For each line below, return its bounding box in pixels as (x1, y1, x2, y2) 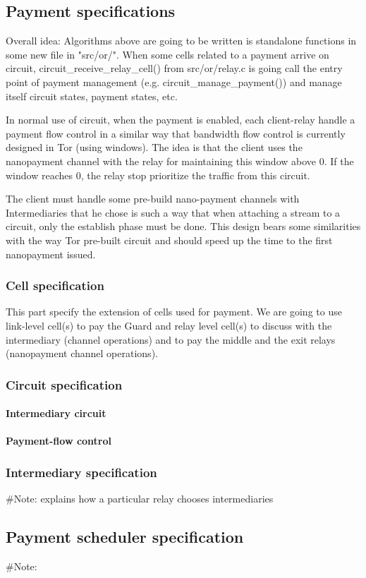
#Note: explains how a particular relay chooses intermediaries (6, 491, 274, 506)
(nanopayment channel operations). (6, 346, 158, 361)
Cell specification (6, 277, 104, 294)
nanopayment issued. (6, 246, 96, 261)
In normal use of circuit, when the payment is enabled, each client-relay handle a (6, 112, 355, 127)
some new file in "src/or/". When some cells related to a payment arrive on (6, 47, 329, 61)
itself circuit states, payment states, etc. (6, 88, 178, 103)
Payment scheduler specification (6, 526, 244, 548)
